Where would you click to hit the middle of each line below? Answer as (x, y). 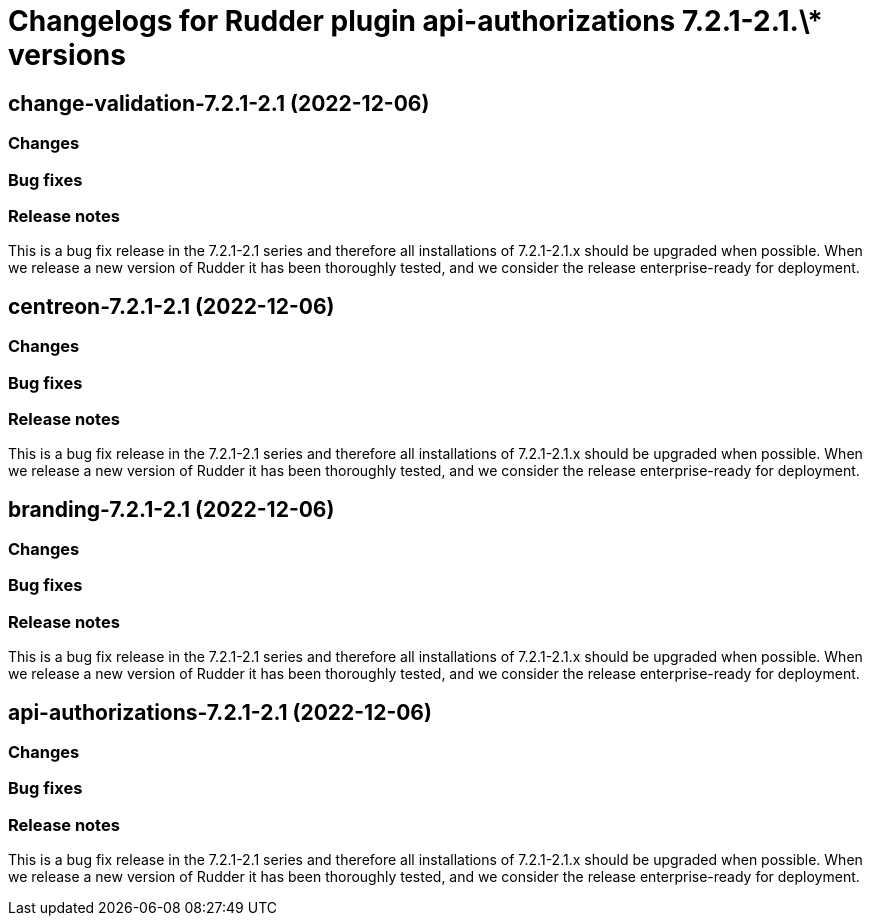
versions (67, 55)
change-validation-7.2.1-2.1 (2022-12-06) (219, 103)
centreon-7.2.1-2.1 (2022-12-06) (171, 306)
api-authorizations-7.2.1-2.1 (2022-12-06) (220, 712)
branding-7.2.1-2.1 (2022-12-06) (171, 509)
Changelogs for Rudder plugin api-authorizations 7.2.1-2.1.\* (415, 21)
